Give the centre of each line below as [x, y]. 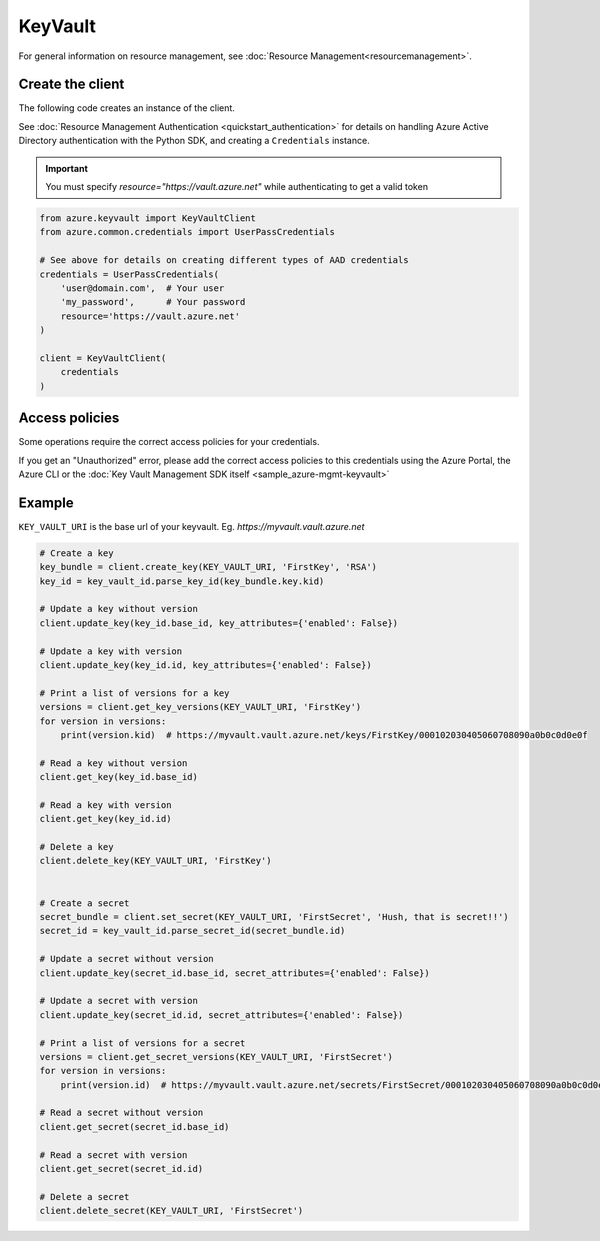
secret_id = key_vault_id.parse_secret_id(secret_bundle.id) [192, 931]
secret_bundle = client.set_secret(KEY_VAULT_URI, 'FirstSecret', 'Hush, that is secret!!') [274, 917]
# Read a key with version [105, 804]
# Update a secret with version [119, 1001]
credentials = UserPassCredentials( [129, 274]
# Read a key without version [113, 763]
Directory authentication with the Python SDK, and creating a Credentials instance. [194, 141]
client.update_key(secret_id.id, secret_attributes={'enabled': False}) [221, 1014]
